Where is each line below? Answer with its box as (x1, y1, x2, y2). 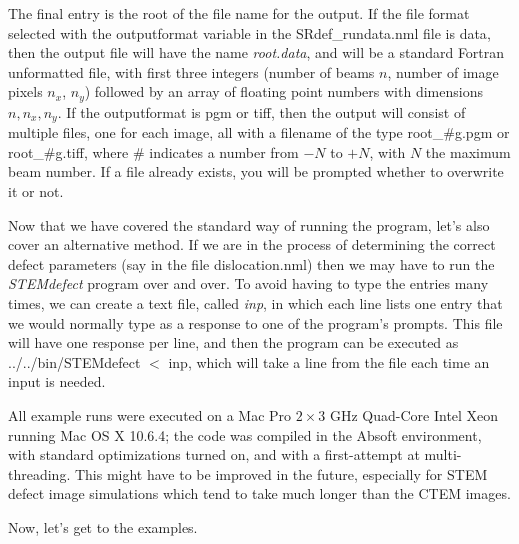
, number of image (387, 61, 499, 82)
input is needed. (8, 371, 106, 392)
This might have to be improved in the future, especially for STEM (74, 463, 488, 484)
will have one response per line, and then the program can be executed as (8, 332, 459, 353)
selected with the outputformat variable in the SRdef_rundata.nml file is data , (8, 22, 491, 43)
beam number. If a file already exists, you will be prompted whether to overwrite (8, 161, 504, 182)
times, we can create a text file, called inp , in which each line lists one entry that (8, 293, 503, 314)
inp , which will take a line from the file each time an (168, 351, 490, 372)
